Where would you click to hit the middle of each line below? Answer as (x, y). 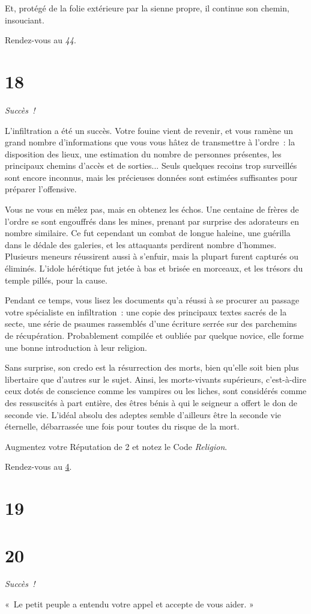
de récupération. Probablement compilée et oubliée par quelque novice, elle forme (154, 335)
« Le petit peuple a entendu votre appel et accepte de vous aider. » (129, 604)
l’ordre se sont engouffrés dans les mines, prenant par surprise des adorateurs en (152, 221)
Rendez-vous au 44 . (41, 40)
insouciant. (25, 20)
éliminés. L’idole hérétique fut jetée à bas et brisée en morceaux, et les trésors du (154, 268)
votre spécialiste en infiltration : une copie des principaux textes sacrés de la (146, 312)
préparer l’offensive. (41, 189)
